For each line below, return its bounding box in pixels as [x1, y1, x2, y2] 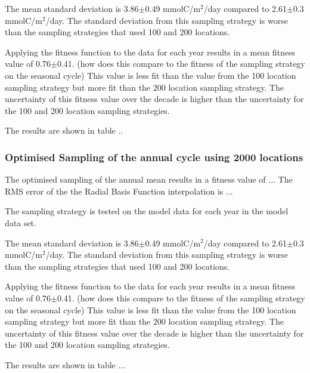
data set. [5, 216, 36, 229]
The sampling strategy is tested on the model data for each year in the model [5, 205, 289, 217]
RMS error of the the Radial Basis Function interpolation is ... [5, 184, 233, 197]
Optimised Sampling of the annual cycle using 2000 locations [5, 149, 303, 164]
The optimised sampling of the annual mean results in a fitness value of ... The [5, 173, 293, 186]
